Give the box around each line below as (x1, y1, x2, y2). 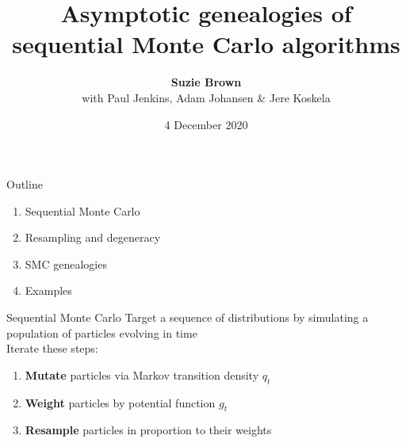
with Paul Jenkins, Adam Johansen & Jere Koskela (82, 89, 331, 105)
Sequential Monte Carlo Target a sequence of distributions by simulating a (6, 309, 369, 326)
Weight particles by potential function (25, 394, 216, 411)
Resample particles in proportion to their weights (25, 422, 272, 438)
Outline (6, 176, 43, 193)
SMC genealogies (25, 255, 107, 272)
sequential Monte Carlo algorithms (12, 28, 400, 60)
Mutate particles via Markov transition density (25, 366, 259, 383)
